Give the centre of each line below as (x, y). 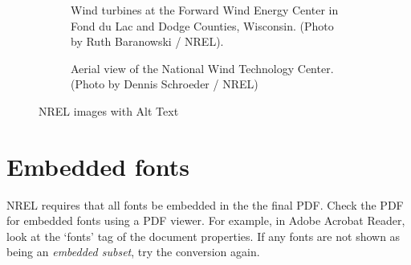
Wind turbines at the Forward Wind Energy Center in (205, 10)
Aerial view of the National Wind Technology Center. (202, 68)
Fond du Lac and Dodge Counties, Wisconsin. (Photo (202, 25)
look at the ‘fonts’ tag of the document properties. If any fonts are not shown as (203, 236)
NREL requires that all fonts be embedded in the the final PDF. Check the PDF (205, 204)
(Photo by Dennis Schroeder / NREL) (165, 84)
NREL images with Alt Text (109, 110)
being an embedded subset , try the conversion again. (133, 252)
